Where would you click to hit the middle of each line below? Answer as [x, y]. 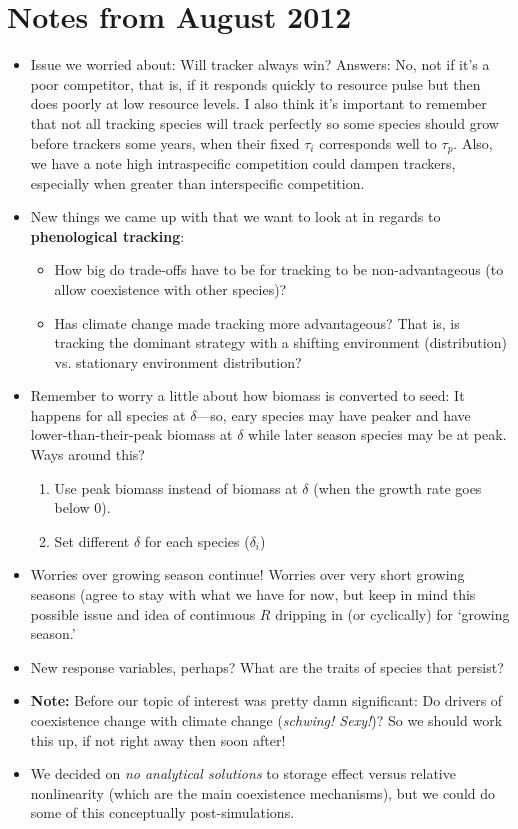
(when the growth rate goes [397, 487]
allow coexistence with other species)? [170, 288]
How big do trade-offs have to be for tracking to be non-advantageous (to [279, 269]
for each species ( [197, 540]
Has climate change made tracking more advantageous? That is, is [257, 322]
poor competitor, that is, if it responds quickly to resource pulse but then [255, 83]
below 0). [82, 507]
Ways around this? [87, 454]
